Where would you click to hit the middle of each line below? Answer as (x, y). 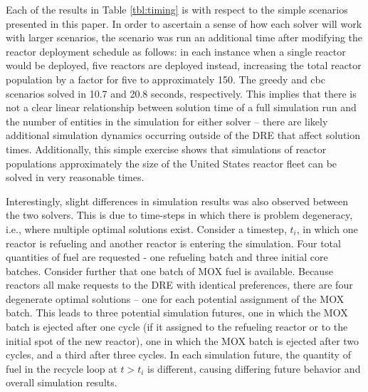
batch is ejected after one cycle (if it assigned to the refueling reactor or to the (177, 327)
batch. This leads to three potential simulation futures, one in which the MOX (177, 313)
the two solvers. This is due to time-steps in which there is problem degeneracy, (179, 215)
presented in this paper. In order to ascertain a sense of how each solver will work (184, 23)
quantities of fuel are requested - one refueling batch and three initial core (167, 257)
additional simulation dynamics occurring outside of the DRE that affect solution (183, 135)
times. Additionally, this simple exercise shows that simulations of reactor (166, 149)
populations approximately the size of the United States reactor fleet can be (172, 163)
